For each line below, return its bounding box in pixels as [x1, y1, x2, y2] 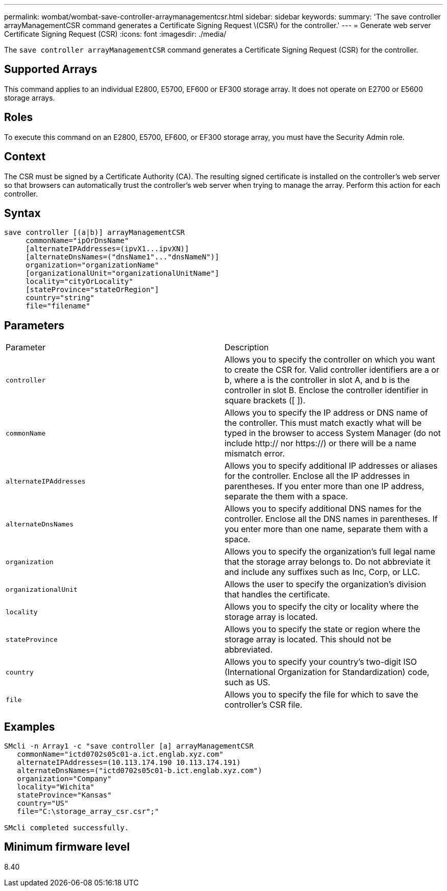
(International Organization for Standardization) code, [225, 667, 430, 678]
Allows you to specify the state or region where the [225, 624, 420, 635]
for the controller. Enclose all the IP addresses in [225, 471, 410, 481]
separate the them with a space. [225, 491, 348, 502]
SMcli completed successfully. [4, 824, 129, 832]
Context [4, 150, 46, 163]
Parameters [4, 319, 64, 332]
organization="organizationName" [26, 261, 159, 270]
